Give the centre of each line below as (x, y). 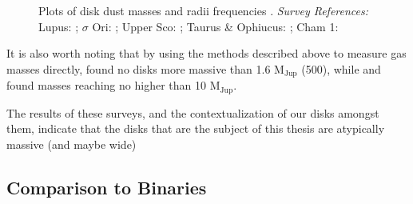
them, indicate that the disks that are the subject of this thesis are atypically (196, 128)
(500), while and (341, 68)
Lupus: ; (59, 26)
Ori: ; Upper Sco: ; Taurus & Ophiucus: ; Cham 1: (215, 26)
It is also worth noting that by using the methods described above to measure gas (206, 53)
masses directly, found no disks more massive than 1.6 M (145, 68)
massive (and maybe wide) (71, 144)
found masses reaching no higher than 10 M (113, 85)
